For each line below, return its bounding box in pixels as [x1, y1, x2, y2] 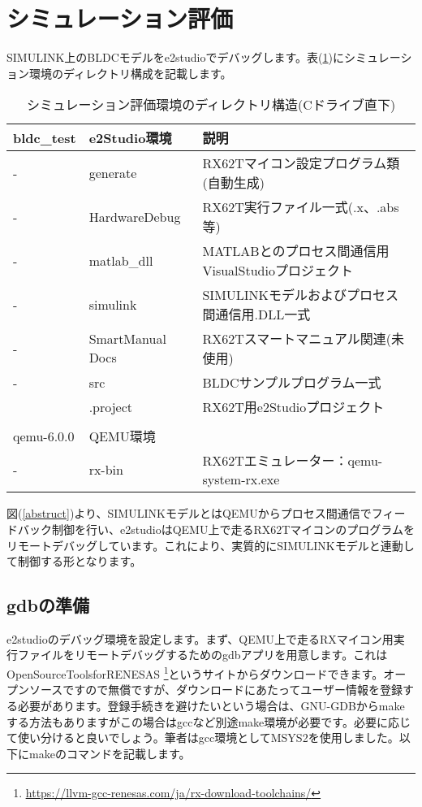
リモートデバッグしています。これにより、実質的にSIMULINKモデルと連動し [6, 536, 415, 553]
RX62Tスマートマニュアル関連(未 [202, 329, 405, 349]
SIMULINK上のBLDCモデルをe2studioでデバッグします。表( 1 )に [6, 49, 344, 66]
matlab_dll [88, 250, 153, 270]
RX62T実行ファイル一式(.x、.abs [202, 197, 399, 217]
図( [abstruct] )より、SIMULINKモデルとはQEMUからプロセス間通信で [6, 505, 372, 522]
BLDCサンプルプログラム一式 [202, 373, 381, 393]
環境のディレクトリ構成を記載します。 [28, 64, 232, 81]
